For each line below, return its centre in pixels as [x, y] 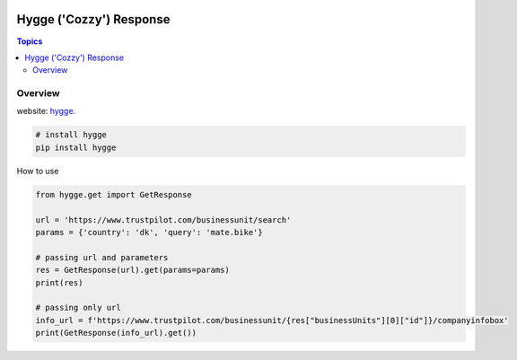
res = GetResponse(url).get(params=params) [133, 270]
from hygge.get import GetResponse [114, 194]
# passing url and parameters [102, 257]
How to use [38, 171]
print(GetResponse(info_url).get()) [116, 333]
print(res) [59, 282]
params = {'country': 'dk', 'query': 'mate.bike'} [149, 232]
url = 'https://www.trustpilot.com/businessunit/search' [163, 220]
